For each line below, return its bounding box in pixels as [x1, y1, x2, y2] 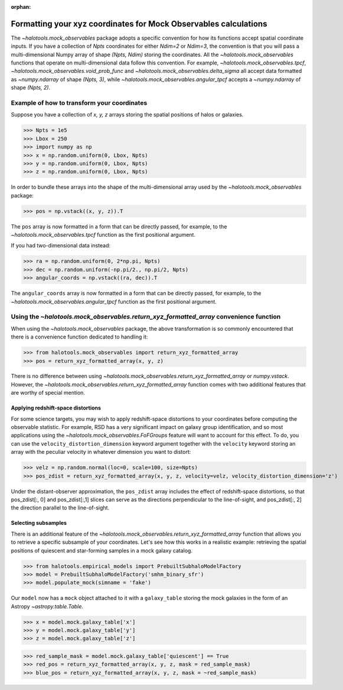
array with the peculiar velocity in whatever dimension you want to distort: [11, 449, 191, 456]
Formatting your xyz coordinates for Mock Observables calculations [11, 18, 267, 29]
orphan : [11, 4, 31, 10]
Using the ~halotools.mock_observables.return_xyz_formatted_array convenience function [11, 312, 281, 321]
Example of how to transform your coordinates [11, 99, 148, 107]
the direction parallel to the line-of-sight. [11, 504, 109, 511]
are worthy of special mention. [11, 389, 86, 396]
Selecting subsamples [11, 520, 67, 527]
